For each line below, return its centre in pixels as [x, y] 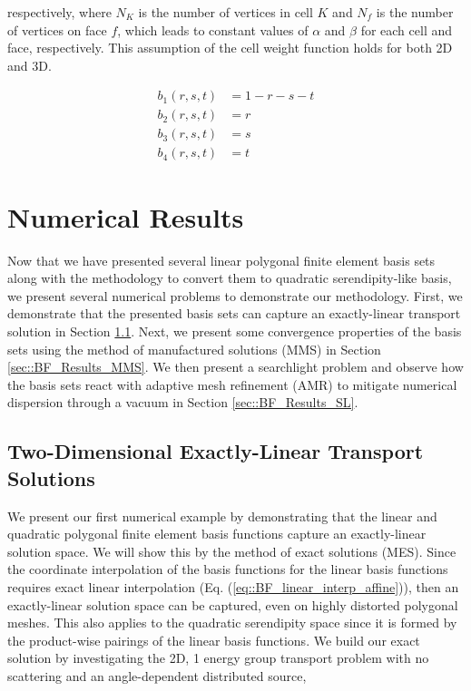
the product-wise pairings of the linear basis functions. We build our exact [214, 640]
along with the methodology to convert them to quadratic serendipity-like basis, [230, 278]
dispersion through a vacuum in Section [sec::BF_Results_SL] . [183, 402]
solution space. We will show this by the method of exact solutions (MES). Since [232, 551]
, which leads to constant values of [213, 29]
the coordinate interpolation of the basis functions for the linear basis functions [228, 569]
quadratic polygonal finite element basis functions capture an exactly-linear [217, 534]
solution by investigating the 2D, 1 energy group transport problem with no [218, 658]
